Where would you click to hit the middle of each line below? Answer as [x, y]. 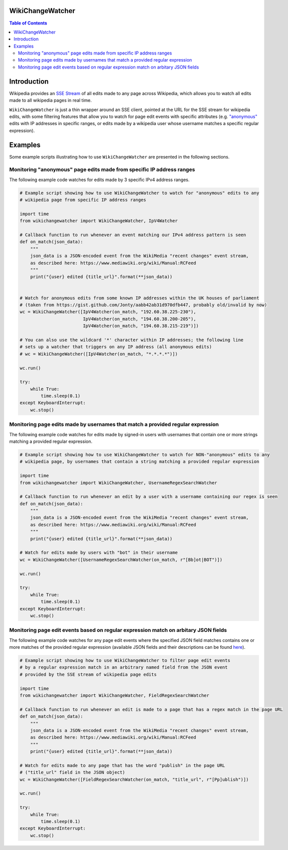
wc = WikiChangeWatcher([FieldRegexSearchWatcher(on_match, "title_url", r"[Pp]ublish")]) [134, 779]
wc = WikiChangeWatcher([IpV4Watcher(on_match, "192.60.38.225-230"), [108, 312]
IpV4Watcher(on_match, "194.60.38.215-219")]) [141, 326]
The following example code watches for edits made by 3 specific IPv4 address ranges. [99, 180]
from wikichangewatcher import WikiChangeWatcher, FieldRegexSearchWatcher [115, 696]
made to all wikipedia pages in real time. [50, 101]
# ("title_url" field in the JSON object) [72, 772]
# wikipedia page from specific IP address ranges [83, 200]
